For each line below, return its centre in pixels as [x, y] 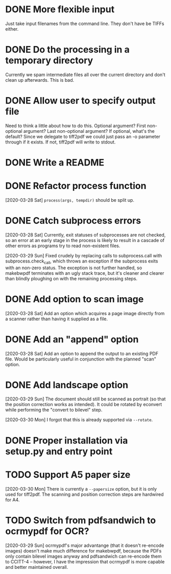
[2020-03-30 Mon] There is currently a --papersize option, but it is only [81, 489]
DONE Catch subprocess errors [73, 221]
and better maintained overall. [37, 567]
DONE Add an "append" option [72, 339]
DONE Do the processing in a [68, 50]
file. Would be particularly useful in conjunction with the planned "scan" [81, 359]
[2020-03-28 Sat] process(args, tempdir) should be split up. [70, 200]
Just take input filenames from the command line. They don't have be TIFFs [85, 23]
